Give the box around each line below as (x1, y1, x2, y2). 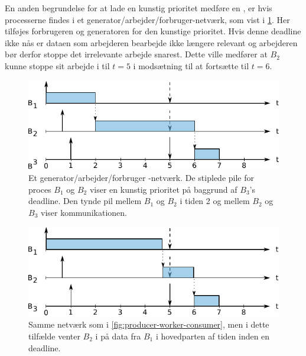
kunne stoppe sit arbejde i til (5, 59, 110, 72)
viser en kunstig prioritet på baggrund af (89, 183, 237, 195)
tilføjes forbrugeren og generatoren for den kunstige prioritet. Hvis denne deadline (5, 25, 301, 37)
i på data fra (95, 330, 141, 342)
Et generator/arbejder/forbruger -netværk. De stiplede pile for (28, 171, 254, 184)
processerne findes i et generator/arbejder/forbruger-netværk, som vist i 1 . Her (5, 13, 290, 25)
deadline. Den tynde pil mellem (28, 195, 142, 207)
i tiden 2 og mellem (180, 195, 250, 207)
